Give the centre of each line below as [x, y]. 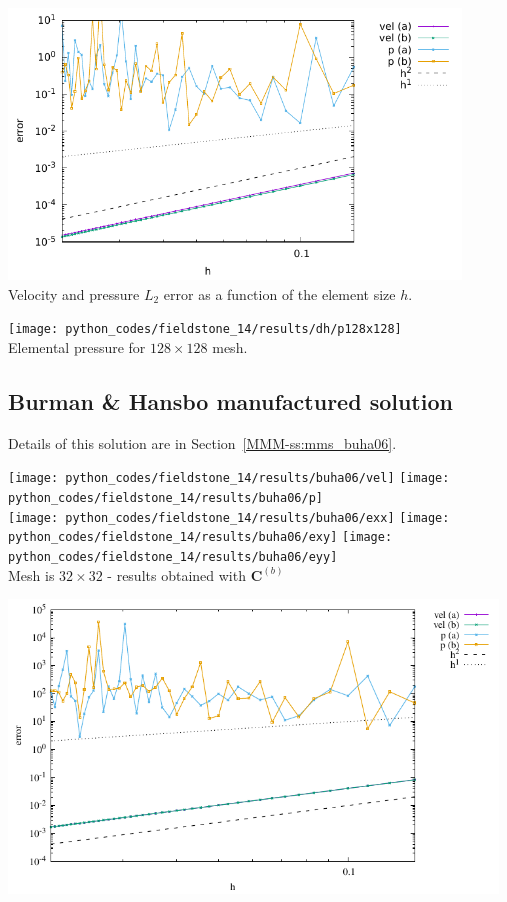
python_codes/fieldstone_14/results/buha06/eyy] [173, 556]
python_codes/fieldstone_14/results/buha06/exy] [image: [200, 537]
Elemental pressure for [77, 346]
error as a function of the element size [279, 293]
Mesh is [31, 574]
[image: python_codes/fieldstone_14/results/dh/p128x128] [205, 329]
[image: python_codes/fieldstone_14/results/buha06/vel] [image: [229, 478]
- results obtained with [176, 574]
